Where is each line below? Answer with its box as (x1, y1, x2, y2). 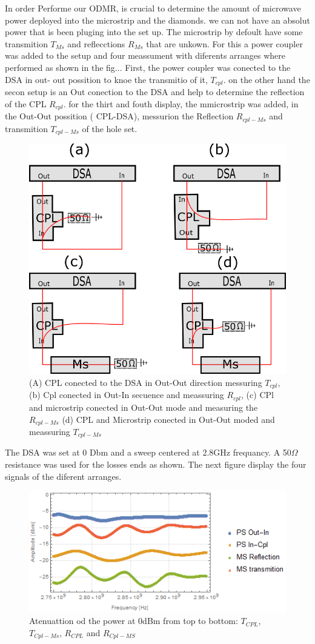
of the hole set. (82, 122, 138, 134)
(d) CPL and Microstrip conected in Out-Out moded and (62, 413, 275, 425)
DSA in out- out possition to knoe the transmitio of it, (5, 73, 208, 85)
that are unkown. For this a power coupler (146, 37, 303, 50)
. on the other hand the (223, 73, 310, 85)
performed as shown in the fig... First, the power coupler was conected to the (5, 61, 291, 73)
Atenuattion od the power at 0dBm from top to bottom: (29, 614, 238, 627)
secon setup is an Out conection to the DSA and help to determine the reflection (5, 85, 305, 98)
